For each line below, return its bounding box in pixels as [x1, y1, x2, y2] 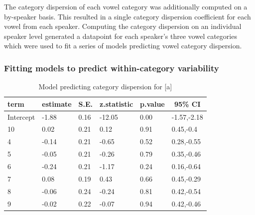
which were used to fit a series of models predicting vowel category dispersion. [4, 40, 242, 51]
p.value [140, 98, 165, 109]
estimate [42, 98, 72, 109]
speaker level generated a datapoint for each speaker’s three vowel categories [4, 30, 237, 41]
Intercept [7, 111, 35, 122]
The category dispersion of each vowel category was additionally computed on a [4, 1, 248, 11]
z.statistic [100, 98, 133, 109]
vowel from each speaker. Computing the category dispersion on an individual [4, 21, 242, 31]
